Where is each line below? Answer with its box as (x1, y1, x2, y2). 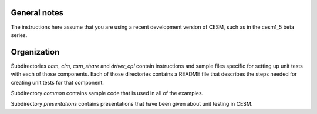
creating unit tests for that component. (11, 79, 104, 86)
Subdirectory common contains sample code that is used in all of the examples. (11, 89, 204, 96)
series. (11, 31, 28, 38)
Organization (11, 47, 60, 57)
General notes (11, 8, 64, 18)
